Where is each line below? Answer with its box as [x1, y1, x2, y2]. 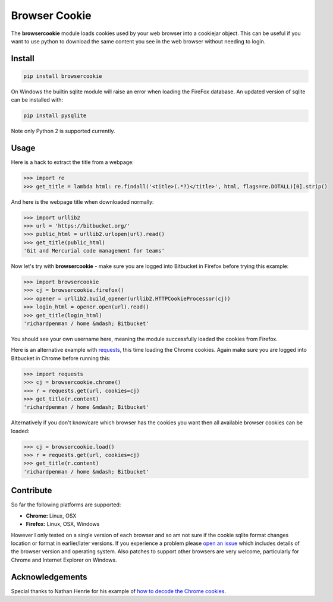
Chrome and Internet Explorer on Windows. [11, 556, 117, 563]
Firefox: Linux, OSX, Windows [26, 521, 100, 528]
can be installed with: [11, 96, 64, 103]
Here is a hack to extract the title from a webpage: [11, 159, 134, 166]
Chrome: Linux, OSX [26, 512, 77, 519]
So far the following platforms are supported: [11, 501, 121, 508]
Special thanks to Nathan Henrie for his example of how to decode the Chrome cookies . [11, 587, 226, 594]
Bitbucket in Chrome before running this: [11, 354, 111, 362]
